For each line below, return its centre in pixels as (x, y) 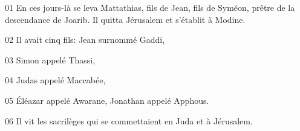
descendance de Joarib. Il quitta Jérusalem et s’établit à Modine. (125, 19)
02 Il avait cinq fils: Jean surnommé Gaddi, (85, 40)
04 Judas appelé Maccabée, (55, 80)
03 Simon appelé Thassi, (50, 59)
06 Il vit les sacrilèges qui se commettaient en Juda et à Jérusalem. (129, 120)
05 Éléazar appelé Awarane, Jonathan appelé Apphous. (107, 100)
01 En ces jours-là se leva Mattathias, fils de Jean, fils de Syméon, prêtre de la (150, 7)
